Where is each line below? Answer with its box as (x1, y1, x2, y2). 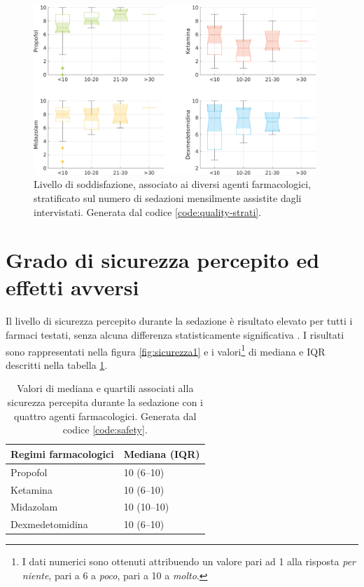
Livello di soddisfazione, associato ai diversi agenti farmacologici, (34, 177, 311, 191)
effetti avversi (6, 273, 139, 302)
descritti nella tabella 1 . (6, 357, 108, 372)
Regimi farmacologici (10, 446, 114, 461)
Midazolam (10, 499, 58, 514)
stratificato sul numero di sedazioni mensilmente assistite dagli (34, 190, 302, 205)
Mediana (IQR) (123, 446, 200, 461)
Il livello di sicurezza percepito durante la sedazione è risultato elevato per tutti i (6, 313, 353, 328)
